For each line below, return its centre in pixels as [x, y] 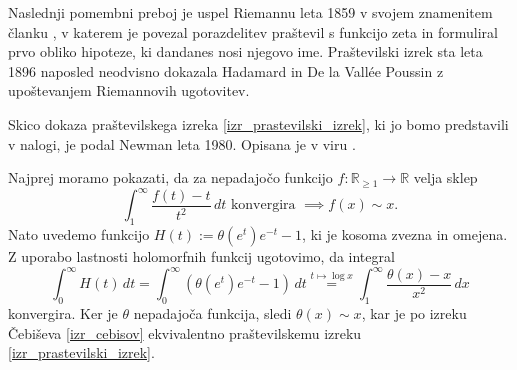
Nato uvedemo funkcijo [79, 234]
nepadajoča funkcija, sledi [212, 312]
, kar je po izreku [414, 312]
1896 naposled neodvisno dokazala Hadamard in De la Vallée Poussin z [226, 70]
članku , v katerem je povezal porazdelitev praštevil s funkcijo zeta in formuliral [253, 31]
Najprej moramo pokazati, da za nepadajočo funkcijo [170, 177]
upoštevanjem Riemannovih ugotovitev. [129, 90]
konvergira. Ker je [63, 312]
